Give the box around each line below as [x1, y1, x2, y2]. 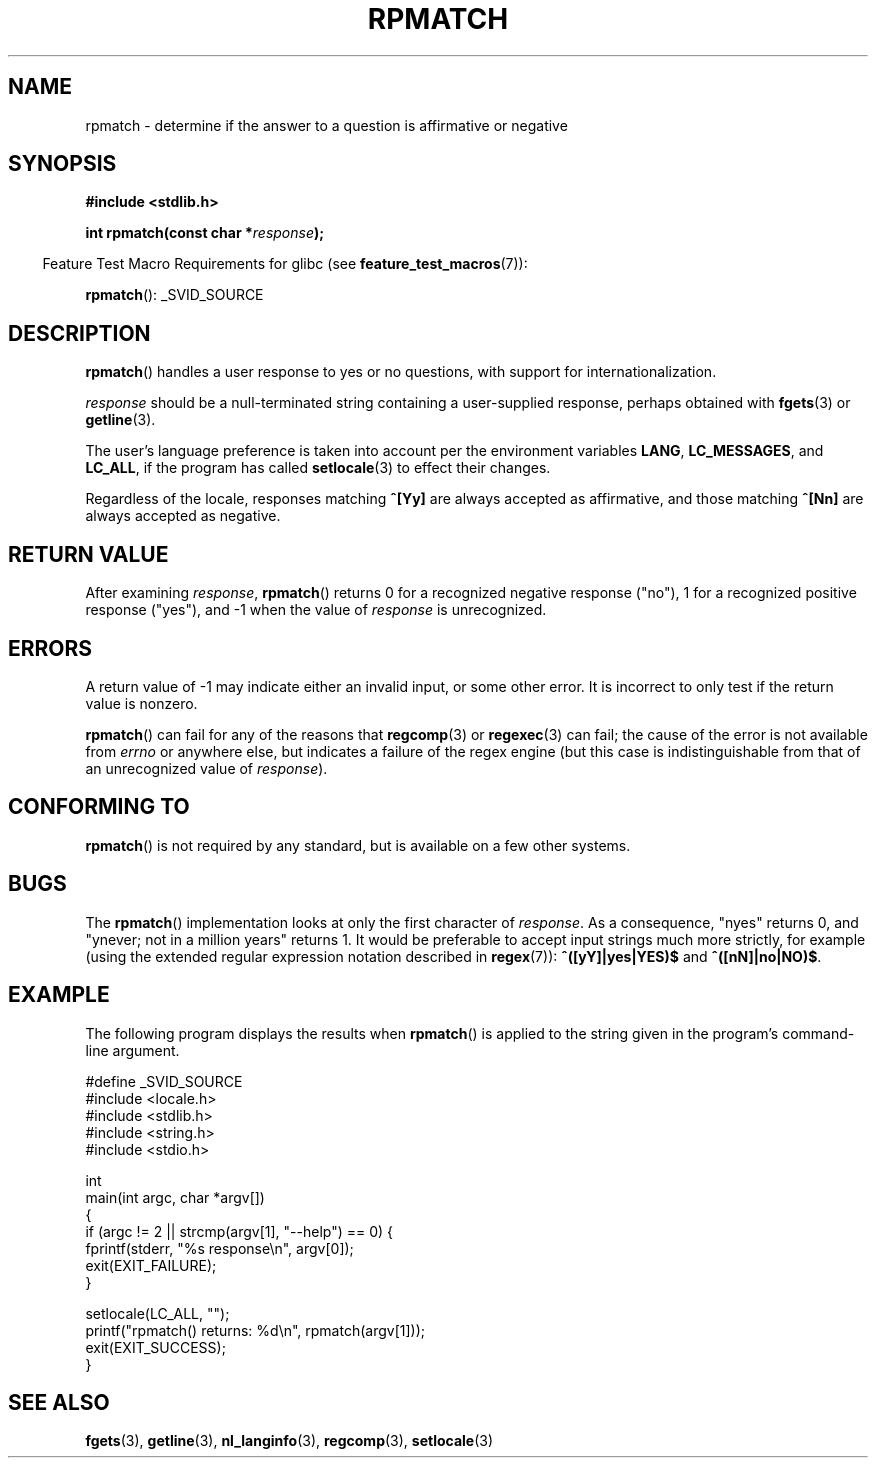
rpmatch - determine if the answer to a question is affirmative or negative [85, 116, 568, 134]
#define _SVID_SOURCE [85, 1072, 243, 1090]
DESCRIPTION [8, 320, 151, 346]
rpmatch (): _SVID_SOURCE [85, 286, 264, 304]
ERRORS [8, 635, 93, 661]
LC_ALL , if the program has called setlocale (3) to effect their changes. [85, 459, 551, 477]
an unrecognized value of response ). [85, 759, 328, 777]
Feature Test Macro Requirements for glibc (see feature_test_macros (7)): [42, 255, 528, 273]
